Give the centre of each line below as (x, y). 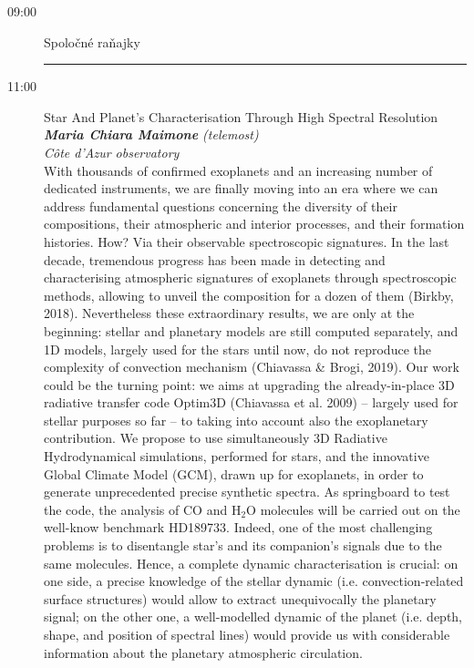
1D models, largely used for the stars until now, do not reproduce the (237, 349)
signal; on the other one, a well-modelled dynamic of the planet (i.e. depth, (253, 617)
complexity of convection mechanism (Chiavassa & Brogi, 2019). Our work (252, 367)
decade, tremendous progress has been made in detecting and (215, 259)
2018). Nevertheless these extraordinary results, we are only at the (229, 313)
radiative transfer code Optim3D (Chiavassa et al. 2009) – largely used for (251, 402)
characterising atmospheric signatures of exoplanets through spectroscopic (250, 277)
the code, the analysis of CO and (136, 509)
